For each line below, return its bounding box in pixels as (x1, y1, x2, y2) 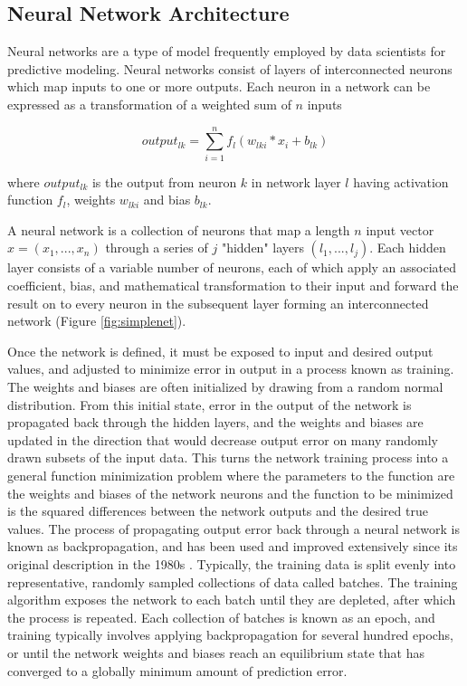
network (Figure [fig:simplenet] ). (7, 311, 186, 330)
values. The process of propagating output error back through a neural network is (7, 519, 460, 538)
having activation (353, 172, 449, 191)
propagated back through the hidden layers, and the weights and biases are (7, 413, 424, 432)
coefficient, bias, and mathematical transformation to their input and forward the (7, 276, 459, 295)
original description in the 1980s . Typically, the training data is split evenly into (7, 554, 456, 573)
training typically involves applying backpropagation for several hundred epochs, (7, 625, 453, 644)
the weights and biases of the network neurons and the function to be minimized (7, 483, 453, 502)
